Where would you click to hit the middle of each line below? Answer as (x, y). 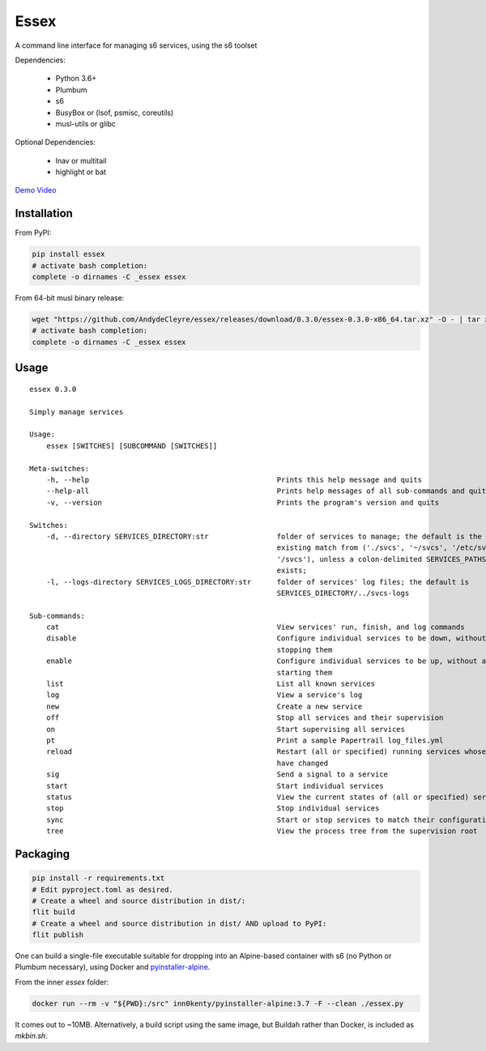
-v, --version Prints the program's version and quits (243, 502)
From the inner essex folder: (62, 982)
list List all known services (211, 684)
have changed (303, 763)
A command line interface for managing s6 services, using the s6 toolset (136, 45)
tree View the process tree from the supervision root (262, 831)
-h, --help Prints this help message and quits (234, 480)
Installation (44, 213)
